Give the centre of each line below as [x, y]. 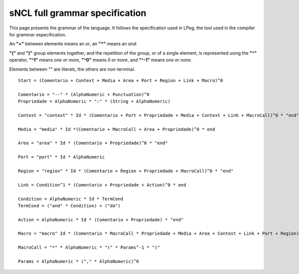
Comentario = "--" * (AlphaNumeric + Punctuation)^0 [84, 94]
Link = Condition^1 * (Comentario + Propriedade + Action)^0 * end [102, 185]
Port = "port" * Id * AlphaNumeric [62, 157]
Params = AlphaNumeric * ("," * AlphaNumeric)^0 [78, 262]
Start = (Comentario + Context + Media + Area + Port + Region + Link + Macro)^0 [121, 80]
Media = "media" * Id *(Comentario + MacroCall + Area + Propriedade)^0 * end [117, 129]
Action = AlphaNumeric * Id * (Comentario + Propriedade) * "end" [101, 220]
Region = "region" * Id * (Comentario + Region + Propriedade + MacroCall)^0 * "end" [126, 171]
